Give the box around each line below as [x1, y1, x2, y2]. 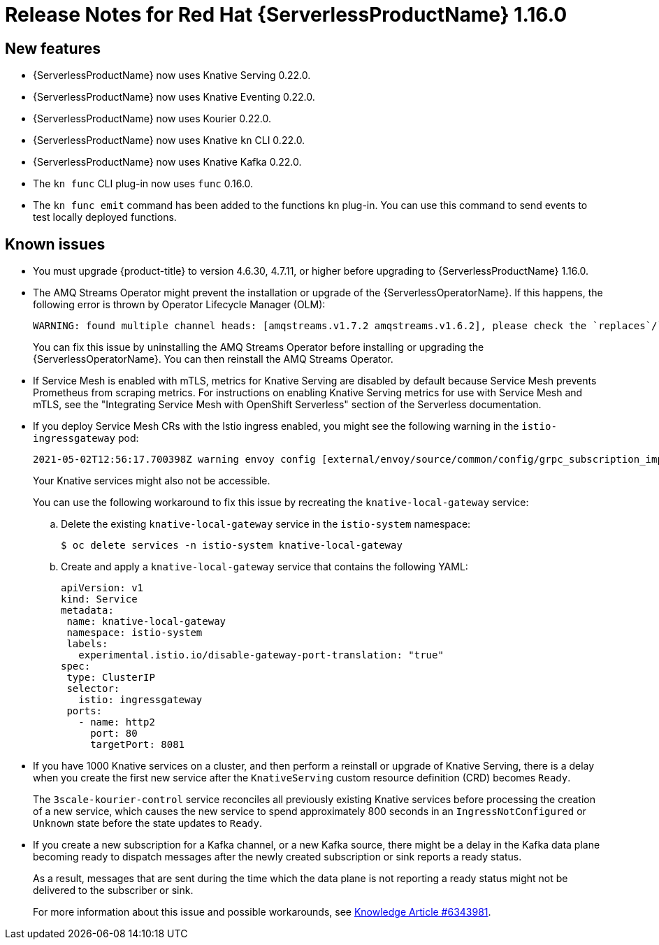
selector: [66, 683, 120, 695]
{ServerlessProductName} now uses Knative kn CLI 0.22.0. [33, 134, 305, 147]
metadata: [61, 605, 114, 616]
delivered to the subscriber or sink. [33, 884, 194, 897]
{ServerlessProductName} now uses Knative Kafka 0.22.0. [33, 156, 302, 168]
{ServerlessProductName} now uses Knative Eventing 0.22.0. [33, 91, 315, 103]
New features [5, 39, 101, 57]
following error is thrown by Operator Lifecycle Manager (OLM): [33, 298, 326, 311]
